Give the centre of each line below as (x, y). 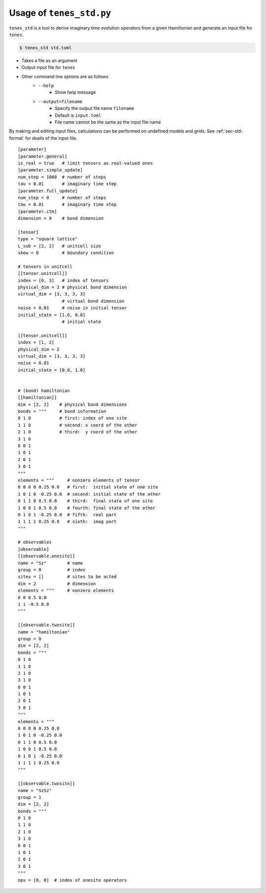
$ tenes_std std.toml (46, 48)
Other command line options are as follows (65, 76)
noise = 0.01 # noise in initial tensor (73, 308)
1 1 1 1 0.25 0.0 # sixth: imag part (67, 522)
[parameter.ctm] (37, 211)
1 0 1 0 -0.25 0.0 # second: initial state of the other (89, 494)
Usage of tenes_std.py (60, 13)
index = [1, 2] (36, 343)
